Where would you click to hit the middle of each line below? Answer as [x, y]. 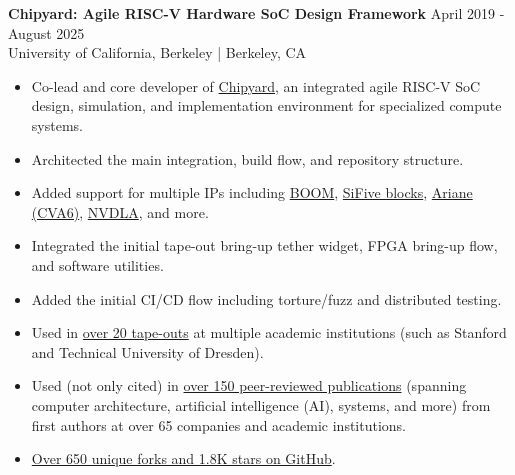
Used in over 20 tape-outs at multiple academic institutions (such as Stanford [269, 332]
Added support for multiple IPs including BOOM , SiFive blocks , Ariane [252, 192]
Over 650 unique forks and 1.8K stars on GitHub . [183, 458]
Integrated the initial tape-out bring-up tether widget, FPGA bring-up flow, [264, 245]
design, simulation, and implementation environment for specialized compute [266, 105]
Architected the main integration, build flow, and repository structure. [247, 158]
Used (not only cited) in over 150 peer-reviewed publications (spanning [249, 385]
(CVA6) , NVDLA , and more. [120, 211]
